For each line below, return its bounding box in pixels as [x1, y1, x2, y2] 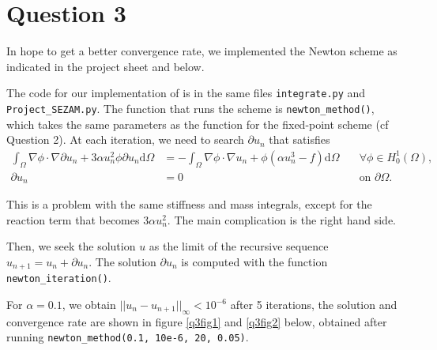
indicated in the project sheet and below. [6, 58, 205, 74]
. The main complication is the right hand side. [167, 211, 396, 228]
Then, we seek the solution [6, 238, 136, 254]
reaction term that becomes [6, 211, 140, 228]
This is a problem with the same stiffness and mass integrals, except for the [6, 196, 372, 213]
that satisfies [269, 131, 330, 148]
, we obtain [62, 296, 116, 313]
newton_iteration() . [6, 269, 111, 286]
